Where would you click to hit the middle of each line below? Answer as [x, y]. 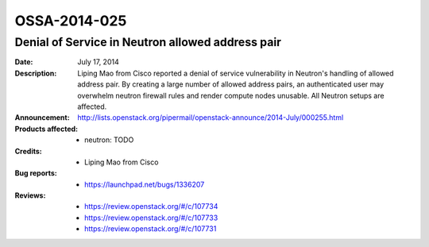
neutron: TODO [109, 140]
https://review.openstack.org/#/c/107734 [151, 206]
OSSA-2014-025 [71, 21]
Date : [24, 62]
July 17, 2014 [98, 62]
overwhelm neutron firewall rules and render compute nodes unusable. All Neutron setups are [231, 95]
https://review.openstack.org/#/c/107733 [151, 218]
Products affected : [46, 129]
